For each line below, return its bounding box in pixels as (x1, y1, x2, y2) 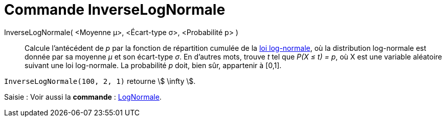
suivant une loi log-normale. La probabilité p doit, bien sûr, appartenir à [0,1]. (25, 60, 282, 70)
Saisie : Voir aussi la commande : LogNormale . (4, 92, 162, 101)
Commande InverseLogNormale (4, 1, 226, 18)
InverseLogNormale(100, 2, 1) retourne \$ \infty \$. (4, 76, 196, 85)
